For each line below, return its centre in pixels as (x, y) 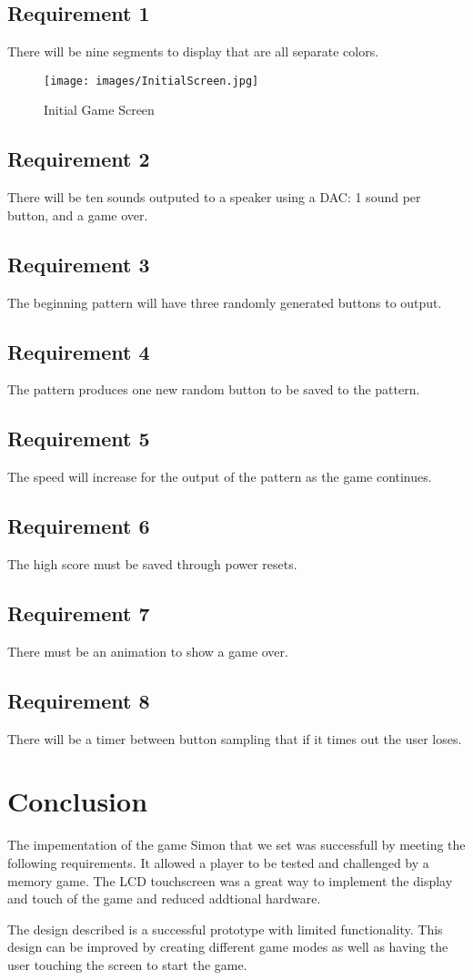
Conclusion (78, 801)
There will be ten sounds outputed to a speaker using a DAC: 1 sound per (214, 197)
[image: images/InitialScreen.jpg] (151, 81)
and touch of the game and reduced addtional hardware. (164, 898)
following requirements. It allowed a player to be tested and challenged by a (218, 862)
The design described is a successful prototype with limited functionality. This (225, 929)
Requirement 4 (79, 351)
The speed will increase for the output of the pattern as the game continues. (220, 477)
